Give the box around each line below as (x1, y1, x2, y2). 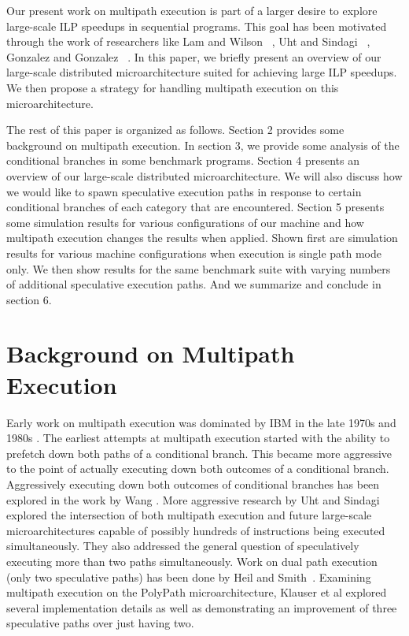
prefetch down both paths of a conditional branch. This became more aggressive (6, 444, 392, 461)
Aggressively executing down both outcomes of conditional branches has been (6, 475, 380, 492)
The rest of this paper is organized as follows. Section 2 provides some (6, 121, 345, 138)
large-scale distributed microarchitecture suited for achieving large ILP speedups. (6, 64, 397, 80)
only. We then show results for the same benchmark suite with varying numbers (6, 260, 391, 277)
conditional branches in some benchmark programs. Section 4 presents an (6, 152, 359, 169)
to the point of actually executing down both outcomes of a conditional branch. (6, 460, 389, 477)
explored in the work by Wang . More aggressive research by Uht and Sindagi (6, 491, 380, 508)
